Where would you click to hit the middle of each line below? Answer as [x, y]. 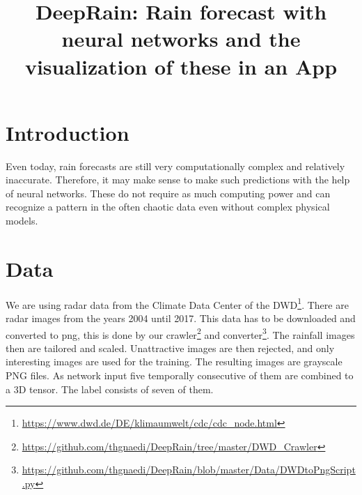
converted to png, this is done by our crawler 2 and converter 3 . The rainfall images [180, 333]
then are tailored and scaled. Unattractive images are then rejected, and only [170, 348]
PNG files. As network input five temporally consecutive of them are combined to [180, 375]
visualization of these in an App [181, 66]
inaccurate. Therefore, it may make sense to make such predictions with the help [178, 180]
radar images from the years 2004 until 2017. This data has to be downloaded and [181, 318]
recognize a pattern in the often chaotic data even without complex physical [168, 207]
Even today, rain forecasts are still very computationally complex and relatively [175, 166]
